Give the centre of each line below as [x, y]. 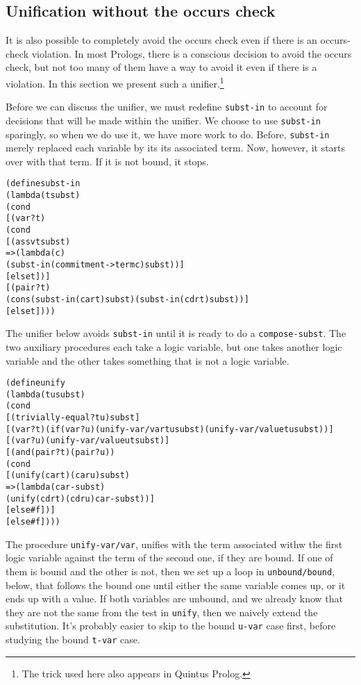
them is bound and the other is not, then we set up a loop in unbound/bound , [170, 571]
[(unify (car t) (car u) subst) [68, 476]
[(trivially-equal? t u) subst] [73, 418]
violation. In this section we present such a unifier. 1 [115, 82]
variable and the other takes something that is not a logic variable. [148, 360]
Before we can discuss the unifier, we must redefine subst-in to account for [167, 107]
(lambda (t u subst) [45, 394]
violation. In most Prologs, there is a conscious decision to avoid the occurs [192, 53]
